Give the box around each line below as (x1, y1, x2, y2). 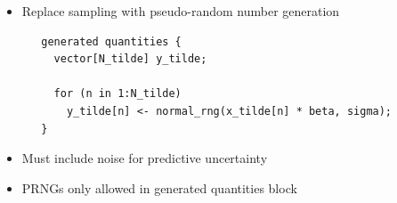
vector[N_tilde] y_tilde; (53, 53, 207, 66)
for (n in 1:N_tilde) (53, 87, 182, 101)
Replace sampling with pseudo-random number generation (21, 2, 340, 20)
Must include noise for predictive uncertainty (21, 149, 268, 167)
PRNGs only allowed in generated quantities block (21, 178, 297, 197)
